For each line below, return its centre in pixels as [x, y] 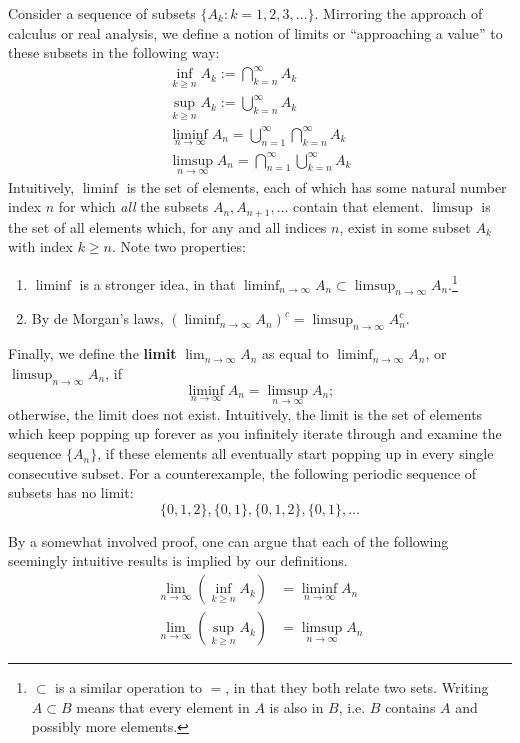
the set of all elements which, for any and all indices [167, 226]
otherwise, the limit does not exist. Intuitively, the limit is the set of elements [245, 413]
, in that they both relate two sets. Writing [357, 687]
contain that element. [358, 206]
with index [40, 246]
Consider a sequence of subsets [102, 13]
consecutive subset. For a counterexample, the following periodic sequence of [242, 472]
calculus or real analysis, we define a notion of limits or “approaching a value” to [255, 32]
